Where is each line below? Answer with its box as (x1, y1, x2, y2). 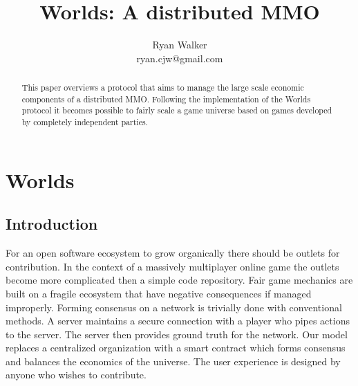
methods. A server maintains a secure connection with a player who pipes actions (6, 313, 350, 328)
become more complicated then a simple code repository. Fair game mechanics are (6, 273, 353, 287)
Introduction (6, 213, 98, 235)
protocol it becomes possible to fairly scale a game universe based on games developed (21, 104, 332, 116)
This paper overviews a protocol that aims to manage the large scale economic (21, 82, 304, 93)
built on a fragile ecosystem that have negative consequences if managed (6, 286, 312, 300)
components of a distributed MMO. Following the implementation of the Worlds (21, 93, 311, 104)
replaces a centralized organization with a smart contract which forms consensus (6, 340, 346, 355)
